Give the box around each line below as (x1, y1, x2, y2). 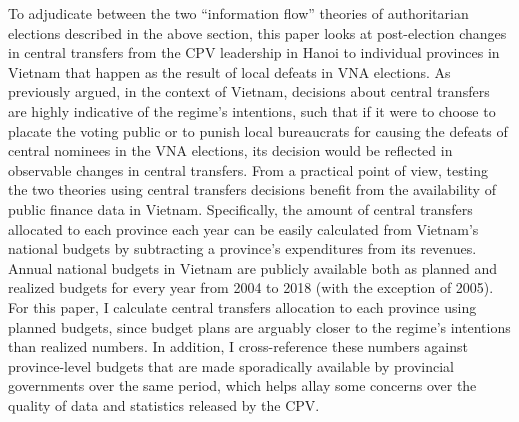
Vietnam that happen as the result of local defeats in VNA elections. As (8, 61, 451, 82)
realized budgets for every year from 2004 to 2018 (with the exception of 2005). (8, 277, 494, 298)
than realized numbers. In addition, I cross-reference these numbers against (8, 336, 468, 357)
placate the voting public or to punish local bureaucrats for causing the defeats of (8, 120, 508, 141)
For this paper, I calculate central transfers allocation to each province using (8, 296, 477, 317)
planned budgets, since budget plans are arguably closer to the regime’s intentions (8, 316, 511, 337)
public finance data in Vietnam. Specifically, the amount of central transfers (8, 198, 473, 219)
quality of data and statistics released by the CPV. (8, 394, 320, 415)
